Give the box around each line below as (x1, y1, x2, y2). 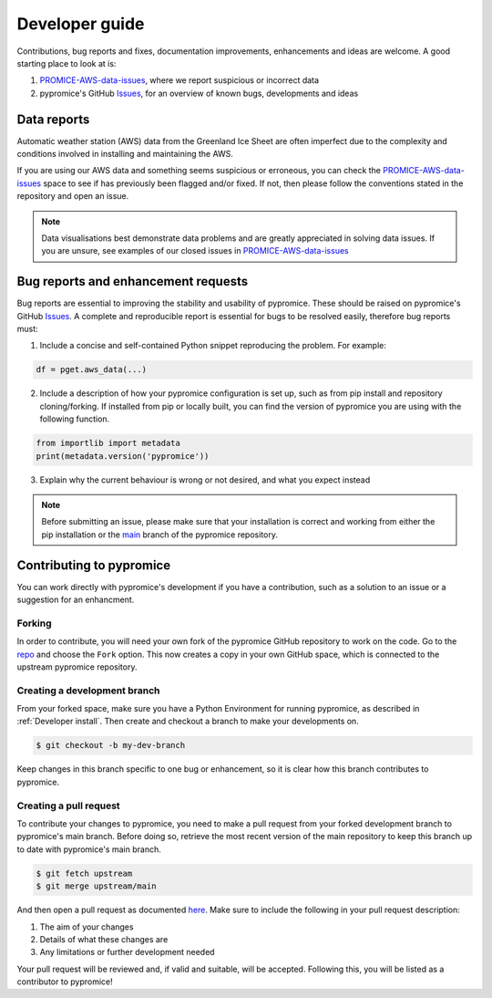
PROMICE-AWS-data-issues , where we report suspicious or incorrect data (39, 75, 319, 86)
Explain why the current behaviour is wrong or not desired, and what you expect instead (39, 474, 371, 485)
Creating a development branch (16, 684, 160, 697)
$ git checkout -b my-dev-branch (36, 740, 186, 751)
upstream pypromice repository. (16, 661, 138, 672)
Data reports (16, 111, 90, 127)
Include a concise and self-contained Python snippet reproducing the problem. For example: (39, 340, 387, 351)
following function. (39, 413, 110, 424)
